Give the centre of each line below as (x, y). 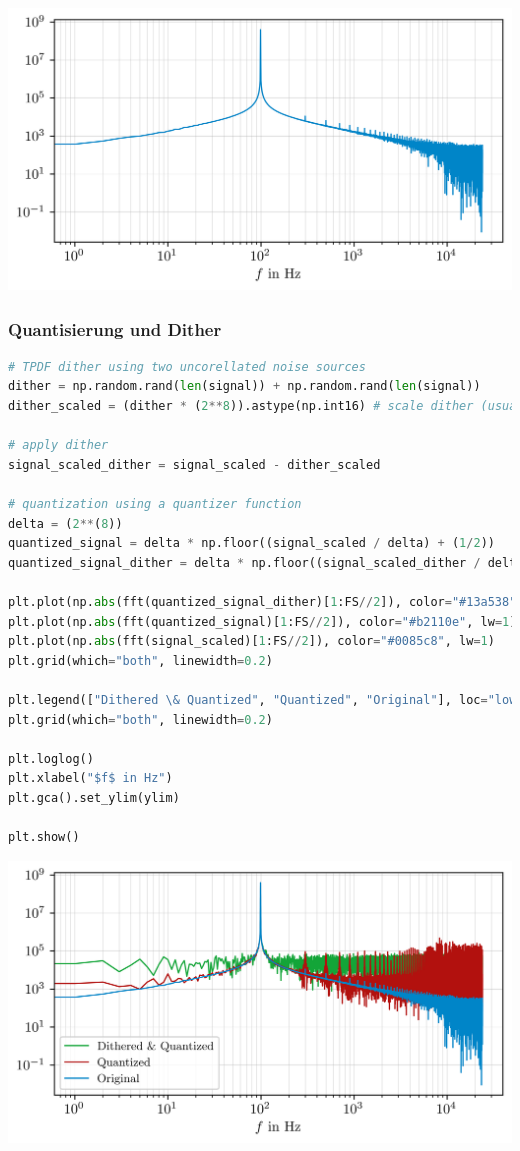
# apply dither (58, 445)
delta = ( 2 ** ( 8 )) (65, 523)
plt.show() (44, 837)
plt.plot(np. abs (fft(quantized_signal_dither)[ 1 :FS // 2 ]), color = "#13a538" (262, 601)
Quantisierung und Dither (115, 328)
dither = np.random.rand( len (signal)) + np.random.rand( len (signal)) (244, 386)
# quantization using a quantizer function (155, 503)
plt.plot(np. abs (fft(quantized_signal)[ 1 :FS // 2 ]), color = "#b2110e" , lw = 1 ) (262, 621)
